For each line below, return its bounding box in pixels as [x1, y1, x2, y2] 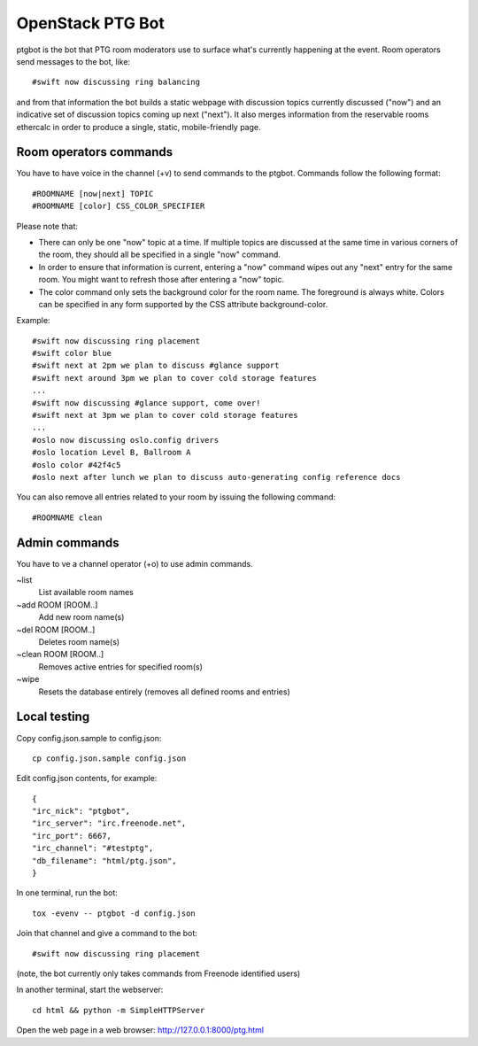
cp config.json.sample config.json [32, 753, 187, 763]
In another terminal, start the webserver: [16, 984, 164, 996]
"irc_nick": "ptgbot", [32, 806, 131, 817]
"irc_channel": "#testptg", [32, 843, 154, 854]
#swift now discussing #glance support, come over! [32, 398, 261, 407]
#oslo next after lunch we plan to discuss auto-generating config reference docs [32, 472, 401, 482]
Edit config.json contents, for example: [16, 773, 158, 784]
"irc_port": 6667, [32, 831, 112, 841]
